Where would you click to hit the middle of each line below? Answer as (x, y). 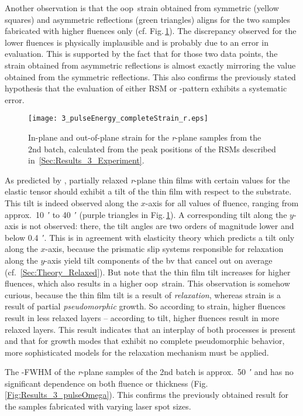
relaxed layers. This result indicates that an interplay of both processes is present (150, 329)
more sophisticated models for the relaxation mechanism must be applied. (137, 352)
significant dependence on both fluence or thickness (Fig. (106, 383)
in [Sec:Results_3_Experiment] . (86, 160)
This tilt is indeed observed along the (72, 202)
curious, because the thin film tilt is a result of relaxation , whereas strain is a (143, 294)
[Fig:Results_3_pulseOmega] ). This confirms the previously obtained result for (147, 395)
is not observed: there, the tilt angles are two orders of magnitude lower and (158, 226)
